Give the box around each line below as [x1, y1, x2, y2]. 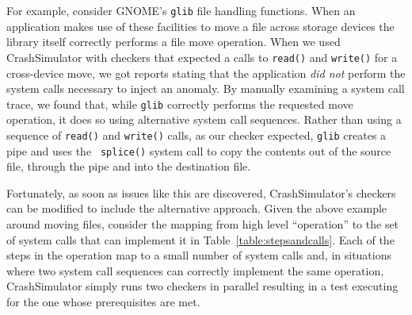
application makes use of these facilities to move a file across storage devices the [6, 17, 395, 34]
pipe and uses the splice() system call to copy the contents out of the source [6, 142, 391, 159]
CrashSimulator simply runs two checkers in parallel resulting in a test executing [6, 278, 399, 294]
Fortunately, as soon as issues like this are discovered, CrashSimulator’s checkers [6, 184, 396, 201]
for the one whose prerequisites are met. [6, 294, 200, 309]
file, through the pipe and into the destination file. [6, 158, 251, 175]
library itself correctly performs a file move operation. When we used [6, 33, 341, 50]
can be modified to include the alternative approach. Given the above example [6, 200, 387, 217]
